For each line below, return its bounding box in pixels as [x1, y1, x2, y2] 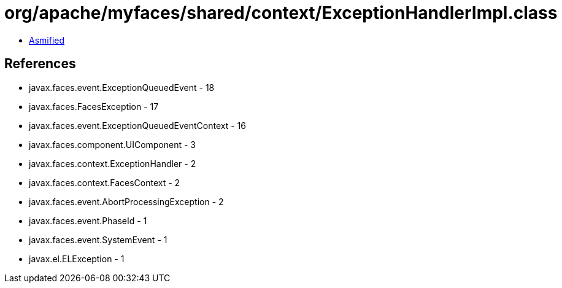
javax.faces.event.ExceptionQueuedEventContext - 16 [29, 120, 246, 131]
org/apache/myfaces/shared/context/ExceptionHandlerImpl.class [4, 2, 558, 23]
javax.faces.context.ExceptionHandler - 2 [29, 158, 196, 169]
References [4, 56, 76, 72]
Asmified [29, 34, 65, 45]
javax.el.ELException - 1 [29, 253, 125, 264]
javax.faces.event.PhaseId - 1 [29, 215, 147, 226]
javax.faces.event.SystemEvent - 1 [29, 234, 167, 245]
